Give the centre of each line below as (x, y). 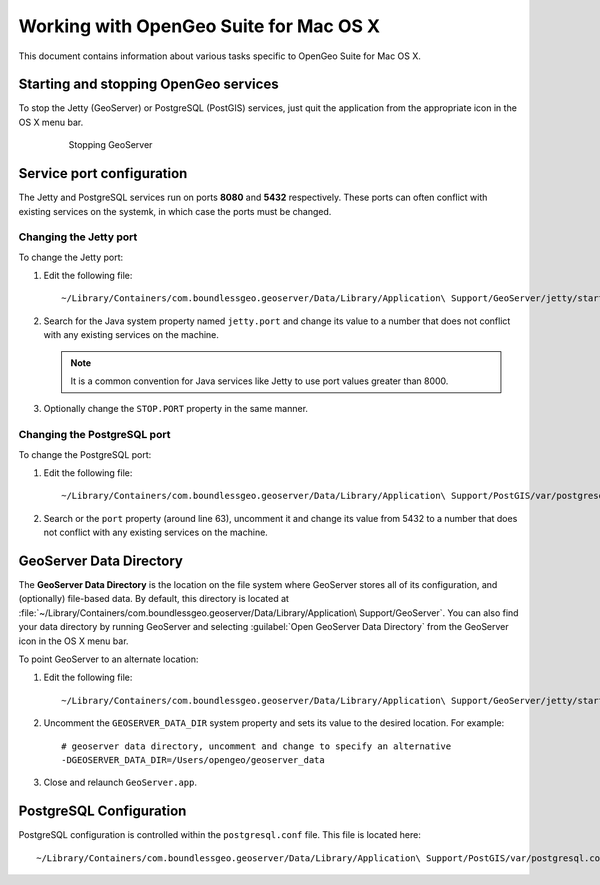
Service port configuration (103, 173)
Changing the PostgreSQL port (94, 435)
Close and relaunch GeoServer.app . (120, 782)
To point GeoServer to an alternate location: (108, 659)
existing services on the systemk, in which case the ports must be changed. (175, 211)
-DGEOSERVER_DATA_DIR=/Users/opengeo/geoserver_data (193, 759)
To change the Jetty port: (71, 257)
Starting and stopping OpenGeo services (148, 84)
